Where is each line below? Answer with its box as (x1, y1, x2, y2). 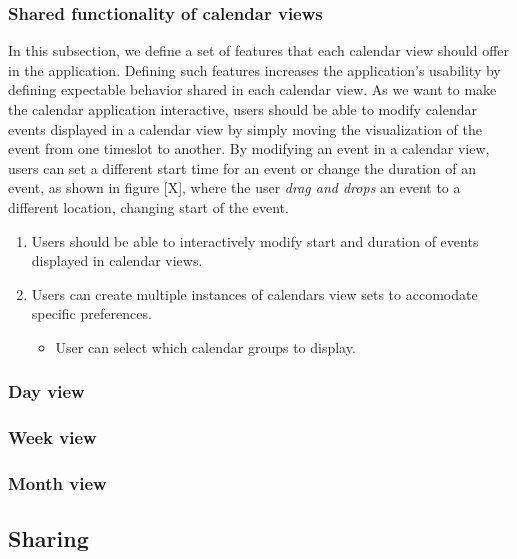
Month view (8, 471, 107, 496)
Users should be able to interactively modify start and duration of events (31, 230, 479, 251)
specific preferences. (31, 303, 152, 324)
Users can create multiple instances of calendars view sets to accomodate (31, 283, 478, 304)
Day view (8, 379, 85, 404)
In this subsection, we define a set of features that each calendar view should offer (8, 40, 510, 61)
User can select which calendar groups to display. (55, 336, 356, 357)
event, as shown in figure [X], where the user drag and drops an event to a (8, 177, 461, 198)
